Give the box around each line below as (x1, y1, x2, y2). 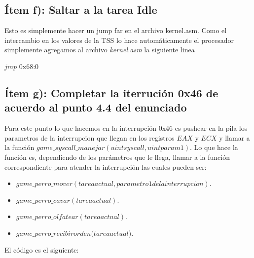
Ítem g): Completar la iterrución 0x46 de (4, 85, 218, 100)
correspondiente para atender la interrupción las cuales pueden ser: (4, 161, 207, 172)
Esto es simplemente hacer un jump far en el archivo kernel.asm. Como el (4, 25, 227, 36)
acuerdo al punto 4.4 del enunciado (4, 100, 187, 115)
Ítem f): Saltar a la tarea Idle (4, 2, 157, 17)
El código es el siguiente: (4, 244, 79, 255)
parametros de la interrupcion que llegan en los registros (4, 132, 175, 143)
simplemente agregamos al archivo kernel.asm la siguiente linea (4, 44, 195, 55)
